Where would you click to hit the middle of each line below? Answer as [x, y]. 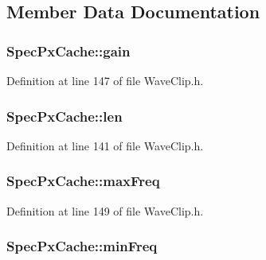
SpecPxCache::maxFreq [83, 181]
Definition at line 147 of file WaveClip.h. [105, 80]
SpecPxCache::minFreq [82, 246]
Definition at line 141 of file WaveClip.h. [105, 145]
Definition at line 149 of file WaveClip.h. [105, 210]
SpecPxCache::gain [68, 50]
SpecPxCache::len [65, 116]
